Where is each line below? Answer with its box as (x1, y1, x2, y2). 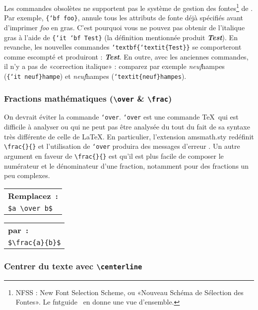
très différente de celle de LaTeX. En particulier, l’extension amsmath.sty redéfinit (4, 131, 254, 141)
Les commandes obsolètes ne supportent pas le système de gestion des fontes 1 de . (4, 1, 253, 13)
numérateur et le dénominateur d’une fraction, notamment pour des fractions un (4, 160, 249, 171)
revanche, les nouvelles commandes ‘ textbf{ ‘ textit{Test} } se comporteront (4, 42, 242, 52)
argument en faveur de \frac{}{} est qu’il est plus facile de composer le (4, 150, 224, 161)
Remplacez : (8, 189, 58, 201)
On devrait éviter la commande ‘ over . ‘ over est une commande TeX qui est (4, 112, 239, 122)
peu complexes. (4, 170, 50, 181)
